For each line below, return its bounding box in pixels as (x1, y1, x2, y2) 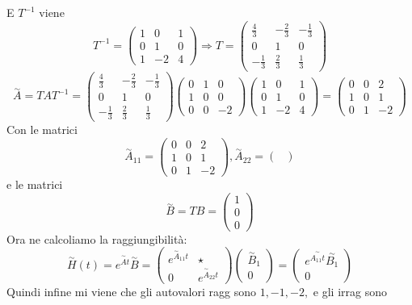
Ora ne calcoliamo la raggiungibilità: (6, 230, 187, 247)
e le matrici (6, 176, 63, 193)
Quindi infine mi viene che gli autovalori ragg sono (6, 282, 256, 299)
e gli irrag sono (313, 282, 387, 299)
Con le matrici (6, 121, 78, 138)
